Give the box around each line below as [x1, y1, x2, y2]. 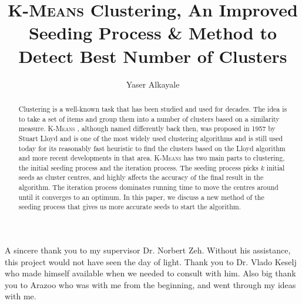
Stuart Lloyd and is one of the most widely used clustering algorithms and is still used [18, 133, 283, 143]
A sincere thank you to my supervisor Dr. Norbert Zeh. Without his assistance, [5, 244, 291, 256]
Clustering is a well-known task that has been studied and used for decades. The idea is [18, 103, 287, 113]
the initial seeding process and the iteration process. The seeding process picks [18, 162, 259, 172]
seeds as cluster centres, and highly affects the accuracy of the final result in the [18, 172, 264, 182]
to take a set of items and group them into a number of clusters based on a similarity [18, 113, 280, 123]
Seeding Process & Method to [28, 21, 277, 45]
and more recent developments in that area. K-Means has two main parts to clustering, [18, 153, 285, 163]
